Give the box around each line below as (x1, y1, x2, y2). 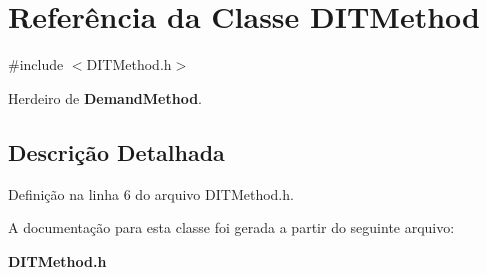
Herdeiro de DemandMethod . (8, 87, 202, 108)
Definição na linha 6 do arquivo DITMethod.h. (8, 183, 294, 204)
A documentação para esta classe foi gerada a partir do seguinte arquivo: (8, 217, 455, 238)
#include (8, 54, 64, 75)
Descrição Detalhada (8, 136, 225, 167)
